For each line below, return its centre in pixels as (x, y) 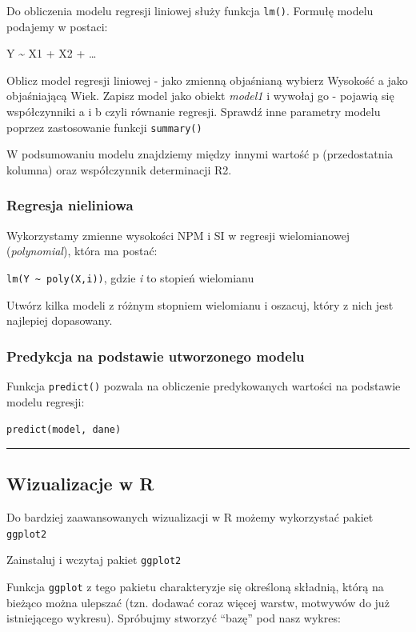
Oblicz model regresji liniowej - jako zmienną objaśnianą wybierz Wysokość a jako (207, 80)
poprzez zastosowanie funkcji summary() (104, 127)
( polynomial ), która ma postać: (82, 251)
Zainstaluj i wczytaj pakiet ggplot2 (94, 560)
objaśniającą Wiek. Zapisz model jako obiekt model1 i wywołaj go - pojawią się (200, 96)
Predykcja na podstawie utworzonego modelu (156, 356)
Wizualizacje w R (80, 484)
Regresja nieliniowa (70, 205)
